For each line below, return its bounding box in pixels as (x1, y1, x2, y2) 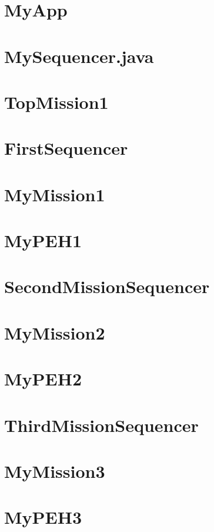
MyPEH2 (4, 367, 82, 391)
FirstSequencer (4, 136, 128, 160)
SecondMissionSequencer (4, 274, 210, 298)
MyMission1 (4, 182, 105, 206)
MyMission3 (4, 458, 105, 483)
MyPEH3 (4, 505, 82, 529)
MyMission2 (4, 320, 105, 344)
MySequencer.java (4, 44, 154, 68)
